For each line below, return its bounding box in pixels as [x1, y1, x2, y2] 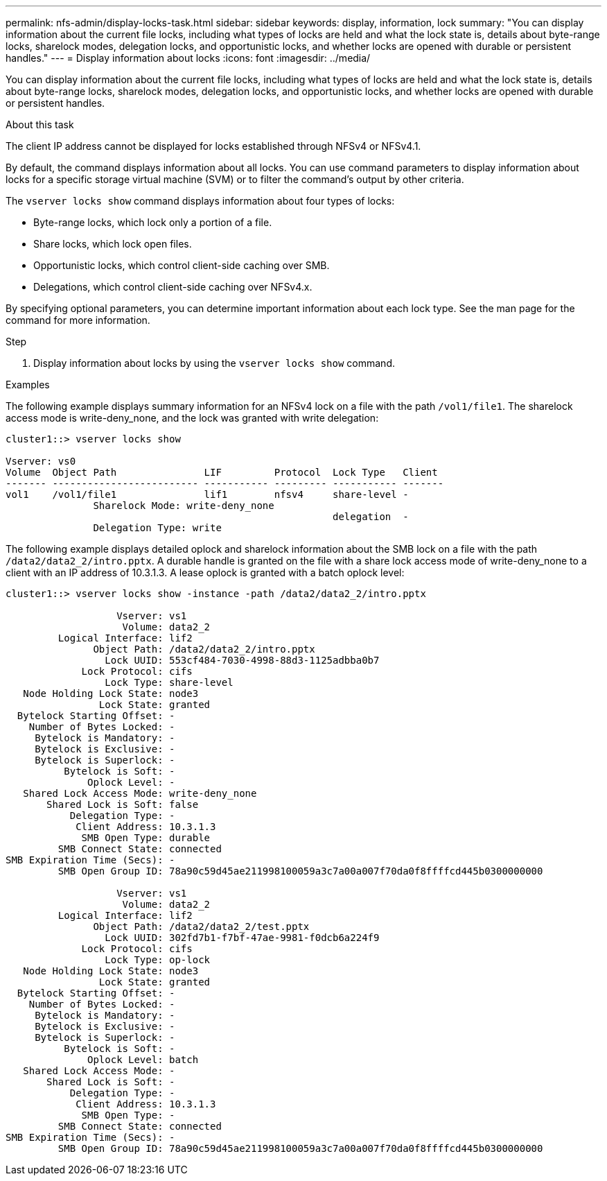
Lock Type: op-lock [105, 954, 211, 965]
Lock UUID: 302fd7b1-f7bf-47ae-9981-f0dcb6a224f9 [105, 932, 380, 943]
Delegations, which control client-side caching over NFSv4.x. [33, 281, 313, 293]
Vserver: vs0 [6, 456, 76, 467]
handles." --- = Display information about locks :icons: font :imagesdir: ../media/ [6, 52, 371, 64]
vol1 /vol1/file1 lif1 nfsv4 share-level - [6, 489, 409, 500]
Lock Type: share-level [105, 677, 234, 688]
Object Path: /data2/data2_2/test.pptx [93, 921, 310, 932]
